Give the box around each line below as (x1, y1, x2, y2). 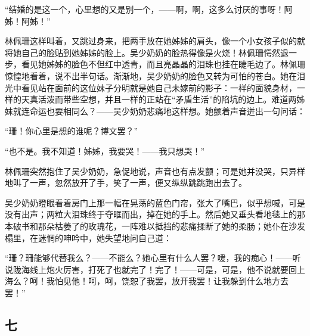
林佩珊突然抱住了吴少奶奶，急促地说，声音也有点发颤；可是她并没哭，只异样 (5, 164, 305, 177)
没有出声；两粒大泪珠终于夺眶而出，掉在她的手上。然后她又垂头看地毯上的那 (5, 208, 305, 220)
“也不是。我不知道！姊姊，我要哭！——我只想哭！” (5, 144, 205, 157)
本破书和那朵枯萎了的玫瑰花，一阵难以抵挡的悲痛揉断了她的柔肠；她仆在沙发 (5, 219, 305, 232)
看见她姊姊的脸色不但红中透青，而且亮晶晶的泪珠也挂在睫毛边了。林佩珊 (21, 58, 305, 70)
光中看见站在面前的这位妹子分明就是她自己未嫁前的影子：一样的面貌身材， (5, 81, 297, 94)
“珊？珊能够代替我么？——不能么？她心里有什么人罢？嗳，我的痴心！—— (5, 251, 293, 264)
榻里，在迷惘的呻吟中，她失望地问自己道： (5, 231, 172, 244)
